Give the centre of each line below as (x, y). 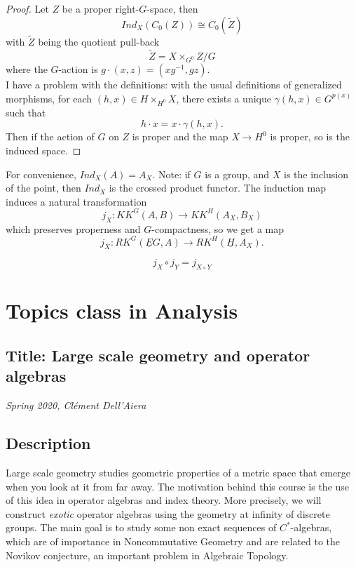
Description (48, 443)
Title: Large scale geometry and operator (158, 355)
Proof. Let (27, 8)
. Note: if (171, 174)
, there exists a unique (224, 98)
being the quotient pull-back (99, 41)
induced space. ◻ (43, 150)
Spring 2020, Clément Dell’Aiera (76, 405)
